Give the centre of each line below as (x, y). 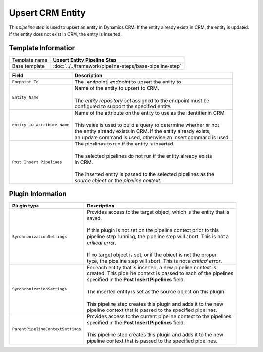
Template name (30, 60)
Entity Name (25, 97)
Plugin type (26, 206)
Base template (28, 66)
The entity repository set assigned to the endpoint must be (142, 100)
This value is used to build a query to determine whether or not (147, 125)
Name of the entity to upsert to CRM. (117, 88)
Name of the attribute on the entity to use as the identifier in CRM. (150, 113)
